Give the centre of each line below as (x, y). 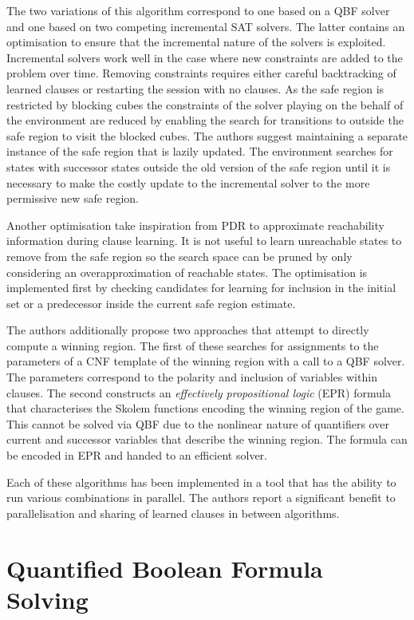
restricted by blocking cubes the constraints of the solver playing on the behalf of (205, 104)
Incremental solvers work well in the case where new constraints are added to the (205, 57)
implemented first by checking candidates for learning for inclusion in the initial (201, 288)
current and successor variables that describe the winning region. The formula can (207, 439)
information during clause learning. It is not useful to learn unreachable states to (204, 241)
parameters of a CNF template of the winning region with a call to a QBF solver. (206, 361)
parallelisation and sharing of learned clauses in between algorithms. (173, 513)
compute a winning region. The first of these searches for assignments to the (193, 345)
